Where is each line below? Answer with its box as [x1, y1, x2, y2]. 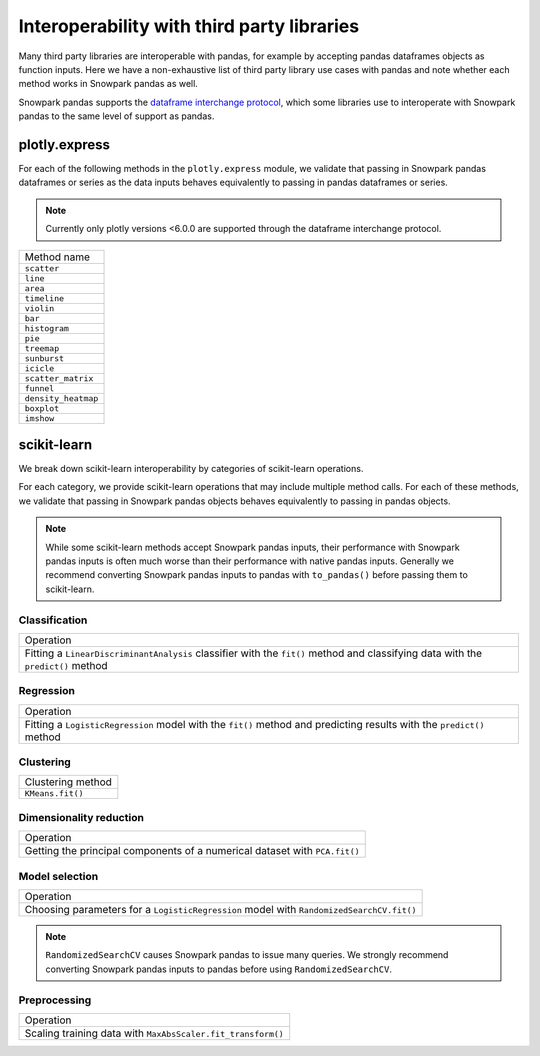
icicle [24, 363, 55, 374]
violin [24, 303, 55, 314]
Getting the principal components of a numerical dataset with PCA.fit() [24, 844, 360, 858]
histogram [24, 323, 70, 334]
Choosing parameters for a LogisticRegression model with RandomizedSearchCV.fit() [24, 902, 417, 916]
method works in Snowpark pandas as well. [18, 78, 199, 90]
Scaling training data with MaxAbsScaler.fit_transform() [24, 1026, 284, 1040]
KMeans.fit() [24, 788, 84, 799]
